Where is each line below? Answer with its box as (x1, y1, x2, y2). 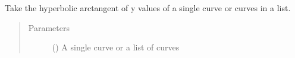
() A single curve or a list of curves (52, 41, 180, 53)
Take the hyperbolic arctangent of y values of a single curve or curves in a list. (5, 2, 291, 13)
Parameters (28, 21, 70, 33)
